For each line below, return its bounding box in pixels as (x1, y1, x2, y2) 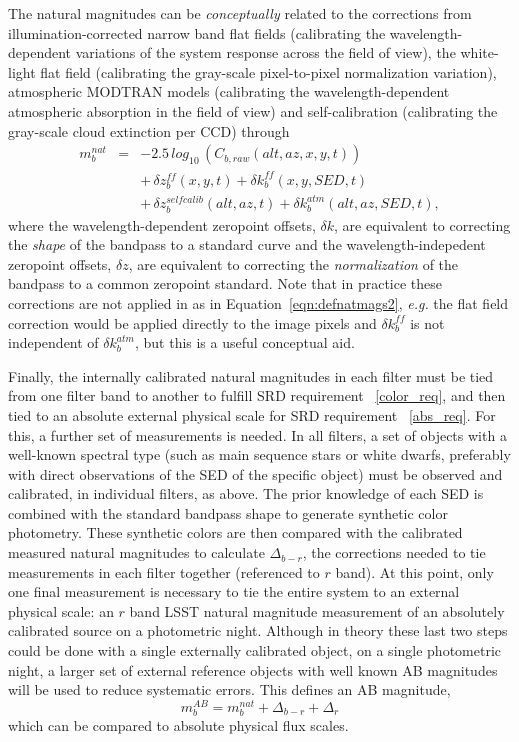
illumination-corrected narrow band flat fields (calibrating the (8, 22, 386, 43)
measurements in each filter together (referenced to (8, 561, 320, 582)
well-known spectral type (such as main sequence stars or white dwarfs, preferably (8, 444, 511, 465)
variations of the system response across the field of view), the (75, 42, 456, 63)
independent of (8, 332, 99, 353)
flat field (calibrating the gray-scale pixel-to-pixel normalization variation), (40, 61, 497, 82)
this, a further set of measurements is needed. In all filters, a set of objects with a (8, 424, 507, 445)
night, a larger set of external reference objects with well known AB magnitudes (8, 659, 498, 680)
